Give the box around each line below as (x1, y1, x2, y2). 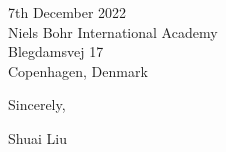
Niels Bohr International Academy (8, 21, 218, 42)
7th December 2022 (8, 2, 127, 22)
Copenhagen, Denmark (8, 60, 148, 81)
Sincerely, (8, 94, 66, 115)
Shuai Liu (8, 127, 67, 148)
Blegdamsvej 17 (8, 41, 104, 62)
